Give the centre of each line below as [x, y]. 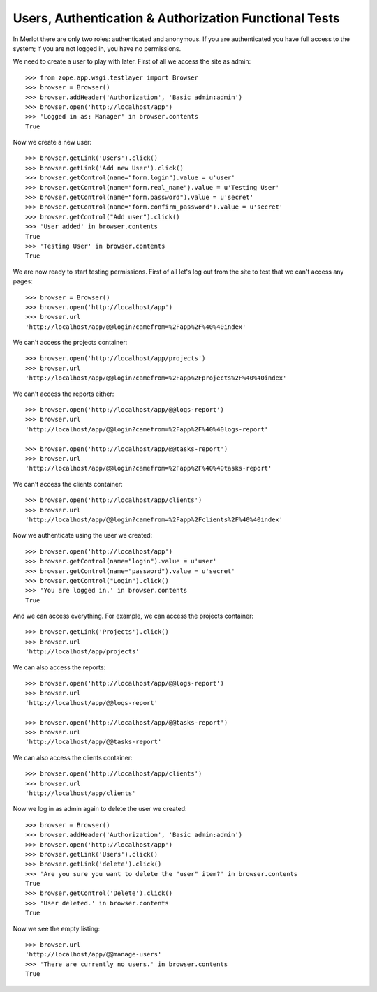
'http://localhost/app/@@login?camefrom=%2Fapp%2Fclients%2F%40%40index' [154, 519]
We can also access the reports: [59, 667]
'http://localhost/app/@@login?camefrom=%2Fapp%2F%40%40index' [136, 327]
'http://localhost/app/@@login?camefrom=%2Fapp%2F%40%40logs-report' [147, 429]
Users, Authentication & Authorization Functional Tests [176, 18]
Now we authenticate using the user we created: [83, 535]
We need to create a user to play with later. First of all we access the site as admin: [132, 61]
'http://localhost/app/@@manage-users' [94, 954]
